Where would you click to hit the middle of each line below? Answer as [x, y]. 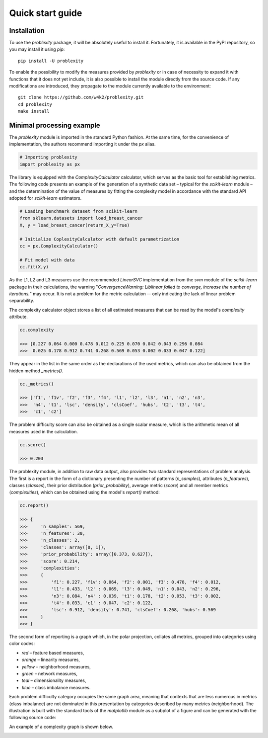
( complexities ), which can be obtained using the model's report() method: [84, 492]
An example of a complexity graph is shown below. [61, 727]
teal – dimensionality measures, [54, 680]
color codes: [22, 644]
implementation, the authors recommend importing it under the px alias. [82, 144]
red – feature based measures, [53, 653]
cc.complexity [37, 330]
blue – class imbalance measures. [56, 687]
